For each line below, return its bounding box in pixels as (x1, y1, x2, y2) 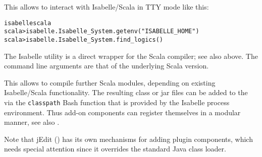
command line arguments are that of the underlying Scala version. (4, 60, 209, 71)
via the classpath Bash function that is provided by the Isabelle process (4, 97, 230, 107)
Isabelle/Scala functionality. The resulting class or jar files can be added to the (4, 87, 248, 98)
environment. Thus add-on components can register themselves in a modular (4, 107, 241, 117)
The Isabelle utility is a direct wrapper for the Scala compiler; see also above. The (4, 50, 258, 61)
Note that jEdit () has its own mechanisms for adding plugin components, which (4, 133, 253, 144)
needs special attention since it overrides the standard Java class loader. (4, 143, 226, 154)
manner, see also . (4, 117, 60, 127)
